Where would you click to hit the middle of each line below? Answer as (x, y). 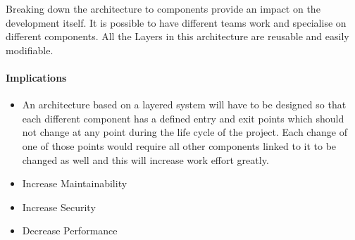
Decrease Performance (70, 230)
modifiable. (30, 50)
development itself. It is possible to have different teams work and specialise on (176, 22)
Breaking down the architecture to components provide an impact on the (163, 8)
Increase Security (59, 207)
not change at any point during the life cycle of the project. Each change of (185, 132)
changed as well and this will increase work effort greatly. (145, 159)
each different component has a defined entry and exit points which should (183, 118)
